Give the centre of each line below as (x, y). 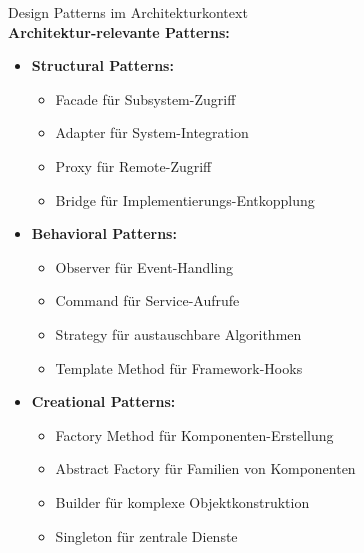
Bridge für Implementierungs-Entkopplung (185, 199)
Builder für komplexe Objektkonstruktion (182, 501)
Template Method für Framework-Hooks (179, 367)
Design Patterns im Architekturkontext (128, 12)
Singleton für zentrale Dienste (146, 535)
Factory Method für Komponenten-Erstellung (194, 434)
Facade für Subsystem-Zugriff (145, 98)
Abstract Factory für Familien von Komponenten (205, 468)
